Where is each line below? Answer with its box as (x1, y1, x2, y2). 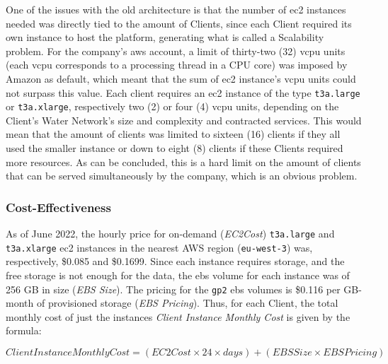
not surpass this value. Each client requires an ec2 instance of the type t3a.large (6, 85, 360, 100)
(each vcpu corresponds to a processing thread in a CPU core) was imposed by (6, 57, 348, 72)
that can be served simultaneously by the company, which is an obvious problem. (6, 168, 358, 183)
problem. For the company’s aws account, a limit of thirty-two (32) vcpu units (6, 43, 346, 58)
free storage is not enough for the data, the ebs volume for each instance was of (6, 267, 350, 282)
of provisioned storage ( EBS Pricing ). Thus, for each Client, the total (36, 295, 338, 310)
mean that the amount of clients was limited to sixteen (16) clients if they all (6, 127, 341, 141)
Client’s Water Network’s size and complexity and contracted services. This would (6, 112, 362, 127)
